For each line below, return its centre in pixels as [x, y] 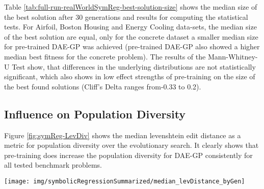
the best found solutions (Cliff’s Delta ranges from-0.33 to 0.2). [103, 86]
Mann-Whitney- [233, 56]
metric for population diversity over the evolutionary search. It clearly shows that [131, 145]
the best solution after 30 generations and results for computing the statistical [126, 17]
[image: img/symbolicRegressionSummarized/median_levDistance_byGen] [125, 181]
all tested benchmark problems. [53, 165]
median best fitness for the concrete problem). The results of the [105, 56]
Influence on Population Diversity [95, 114]
